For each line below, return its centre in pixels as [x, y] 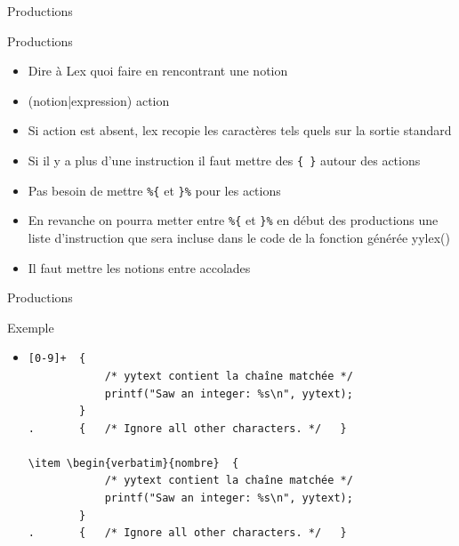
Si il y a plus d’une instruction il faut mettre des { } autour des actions [224, 160]
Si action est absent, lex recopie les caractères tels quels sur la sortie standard [240, 130]
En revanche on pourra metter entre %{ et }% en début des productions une [233, 220]
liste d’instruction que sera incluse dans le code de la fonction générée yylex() [239, 237]
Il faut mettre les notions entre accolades [139, 267]
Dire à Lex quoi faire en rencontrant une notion [158, 71]
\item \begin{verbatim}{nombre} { [133, 463]
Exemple [31, 327]
